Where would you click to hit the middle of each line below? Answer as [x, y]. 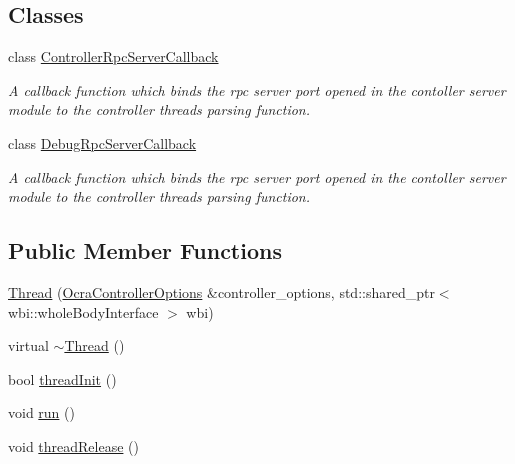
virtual [28, 345]
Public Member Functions [145, 250]
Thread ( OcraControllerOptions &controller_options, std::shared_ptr [221, 291]
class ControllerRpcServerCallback [113, 56]
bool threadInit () [62, 378]
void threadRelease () [73, 445]
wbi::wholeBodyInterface [83, 311]
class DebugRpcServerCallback [102, 142]
